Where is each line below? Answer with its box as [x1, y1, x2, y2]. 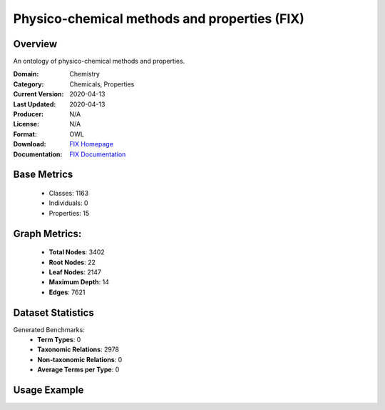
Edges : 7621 [48, 288, 86, 296]
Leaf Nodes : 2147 [48, 268, 101, 276]
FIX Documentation [69, 150, 126, 159]
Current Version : [13, 90, 64, 99]
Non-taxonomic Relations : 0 [37, 355, 123, 364]
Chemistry [69, 70, 100, 79]
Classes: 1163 [48, 189, 89, 197]
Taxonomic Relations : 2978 [37, 345, 119, 354]
